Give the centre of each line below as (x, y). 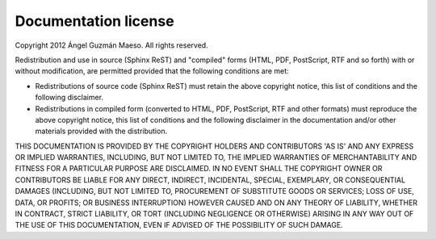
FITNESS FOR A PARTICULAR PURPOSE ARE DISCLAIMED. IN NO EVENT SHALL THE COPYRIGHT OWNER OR (199, 169)
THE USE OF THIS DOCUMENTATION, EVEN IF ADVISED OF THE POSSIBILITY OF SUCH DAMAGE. (179, 225)
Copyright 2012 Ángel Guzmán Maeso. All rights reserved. (112, 45)
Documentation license (94, 21)
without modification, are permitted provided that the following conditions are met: (152, 71)
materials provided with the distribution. (101, 131)
